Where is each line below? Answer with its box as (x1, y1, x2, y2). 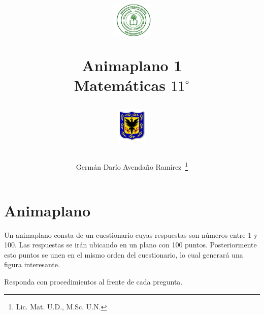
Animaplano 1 (82, 54, 182, 75)
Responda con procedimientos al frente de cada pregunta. (4, 276, 183, 287)
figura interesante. (4, 259, 60, 270)
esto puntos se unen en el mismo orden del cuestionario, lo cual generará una (4, 249, 243, 260)
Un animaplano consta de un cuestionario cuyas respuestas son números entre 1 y (4, 229, 258, 240)
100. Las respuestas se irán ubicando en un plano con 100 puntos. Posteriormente (4, 239, 257, 250)
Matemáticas (74, 74, 166, 95)
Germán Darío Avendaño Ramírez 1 (76, 160, 188, 172)
